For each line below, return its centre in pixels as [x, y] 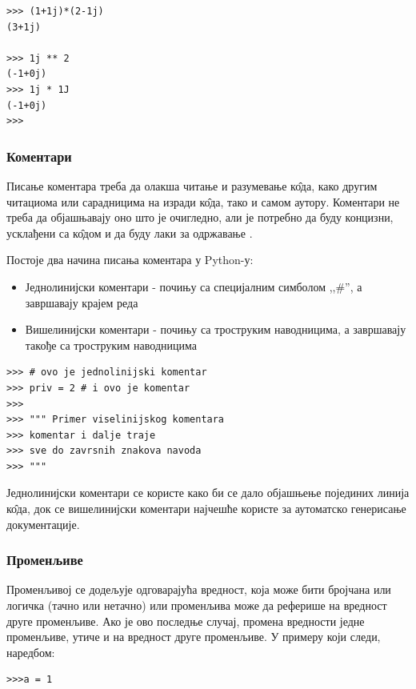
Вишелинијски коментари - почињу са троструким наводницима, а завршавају [216, 329]
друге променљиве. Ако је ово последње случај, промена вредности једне [186, 621]
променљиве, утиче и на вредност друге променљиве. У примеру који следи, [194, 637]
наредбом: [31, 652]
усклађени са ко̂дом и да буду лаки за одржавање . [130, 232]
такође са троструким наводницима [111, 344]
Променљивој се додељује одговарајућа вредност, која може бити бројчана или [199, 589]
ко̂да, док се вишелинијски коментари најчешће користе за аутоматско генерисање [206, 509]
